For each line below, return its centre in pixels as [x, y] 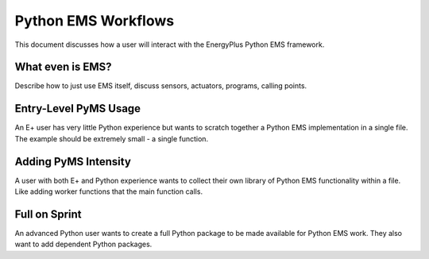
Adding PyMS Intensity [73, 162]
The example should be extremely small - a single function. [112, 138]
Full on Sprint [48, 214]
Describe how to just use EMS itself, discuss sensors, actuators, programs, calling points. [161, 86]
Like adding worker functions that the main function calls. [108, 191]
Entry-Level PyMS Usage [78, 108]
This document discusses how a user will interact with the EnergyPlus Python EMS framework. [170, 44]
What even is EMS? [63, 67]
